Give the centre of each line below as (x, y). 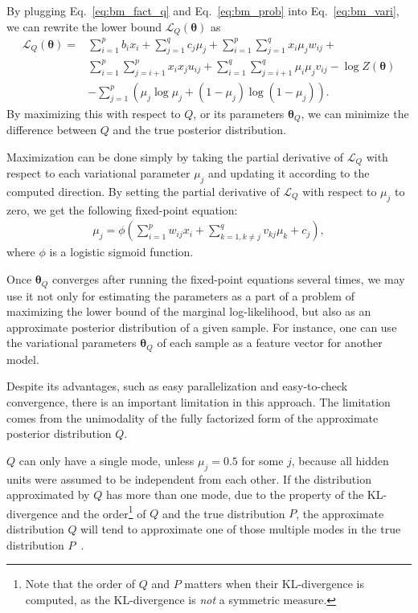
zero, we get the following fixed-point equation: (122, 209)
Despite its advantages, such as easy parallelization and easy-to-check (177, 386)
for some (262, 460)
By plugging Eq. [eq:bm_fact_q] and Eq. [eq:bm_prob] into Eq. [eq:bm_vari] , (203, 10)
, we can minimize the (355, 113)
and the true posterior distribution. (199, 130)
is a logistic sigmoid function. (121, 252)
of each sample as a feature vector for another (270, 343)
